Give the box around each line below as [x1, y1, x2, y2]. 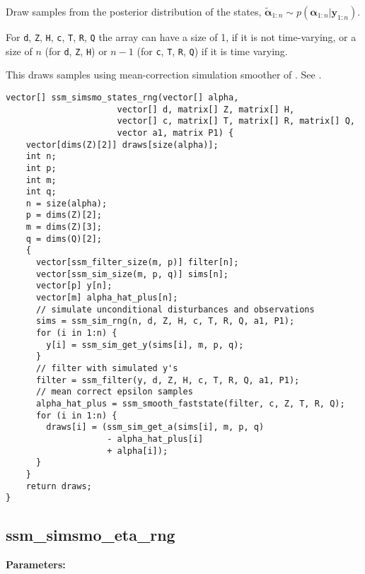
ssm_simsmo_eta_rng [6, 524, 175, 546]
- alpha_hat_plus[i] [107, 433, 204, 444]
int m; [25, 175, 57, 185]
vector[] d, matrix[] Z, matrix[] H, [117, 104, 295, 115]
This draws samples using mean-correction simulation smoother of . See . [6, 67, 322, 82]
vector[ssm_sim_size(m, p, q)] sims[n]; [35, 269, 228, 279]
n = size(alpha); [25, 198, 108, 209]
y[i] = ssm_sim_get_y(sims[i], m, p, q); [46, 339, 244, 350]
